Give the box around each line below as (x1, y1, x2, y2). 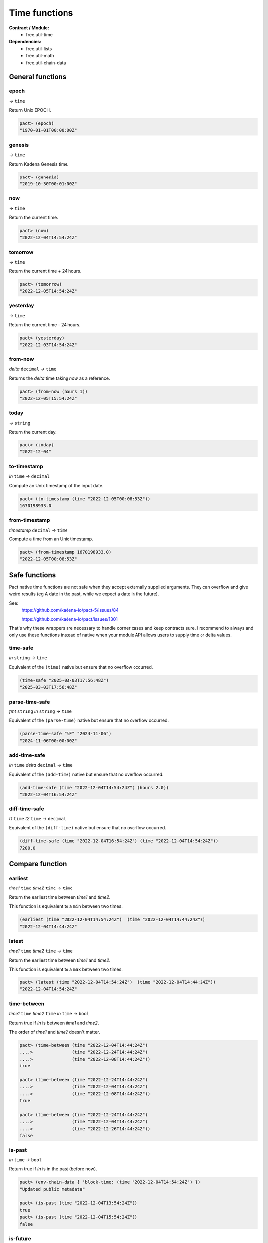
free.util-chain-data (26, 60, 66, 66)
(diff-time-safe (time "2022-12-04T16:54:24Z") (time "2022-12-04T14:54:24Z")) (19, 838, 219, 844)
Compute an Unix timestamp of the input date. (9, 482, 104, 488)
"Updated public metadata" (19, 1186, 85, 1192)
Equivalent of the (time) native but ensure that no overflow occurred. (9, 664, 153, 670)
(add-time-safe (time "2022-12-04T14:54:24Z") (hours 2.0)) (19, 785, 169, 790)
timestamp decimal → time (9, 527, 68, 533)
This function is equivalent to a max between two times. (9, 966, 123, 972)
